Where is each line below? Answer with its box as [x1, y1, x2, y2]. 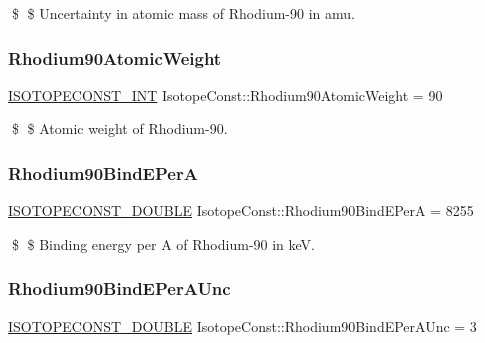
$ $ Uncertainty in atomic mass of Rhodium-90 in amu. [11, 3, 355, 23]
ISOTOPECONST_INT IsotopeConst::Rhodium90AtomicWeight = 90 [8, 84, 443, 105]
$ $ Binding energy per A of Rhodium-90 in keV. [11, 233, 315, 254]
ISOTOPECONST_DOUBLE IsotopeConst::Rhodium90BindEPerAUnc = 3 [8, 315, 477, 336]
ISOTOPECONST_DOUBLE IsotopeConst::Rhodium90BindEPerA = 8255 [8, 200, 474, 221]
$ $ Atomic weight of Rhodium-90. [11, 118, 228, 139]
